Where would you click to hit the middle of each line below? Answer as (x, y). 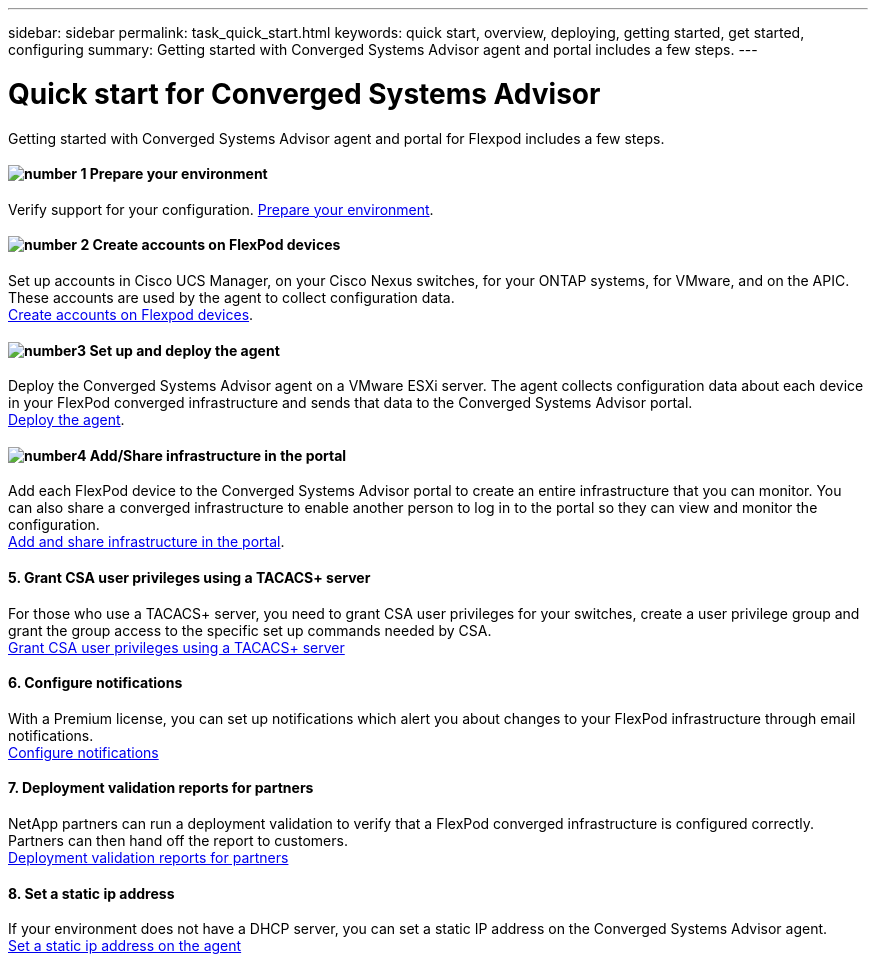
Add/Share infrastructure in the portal (218, 455)
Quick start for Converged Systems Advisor (304, 93)
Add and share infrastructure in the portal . (146, 542)
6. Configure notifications (95, 683)
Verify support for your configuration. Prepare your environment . (221, 209)
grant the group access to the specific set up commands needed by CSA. (250, 630)
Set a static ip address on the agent (125, 946)
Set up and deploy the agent (184, 350)
